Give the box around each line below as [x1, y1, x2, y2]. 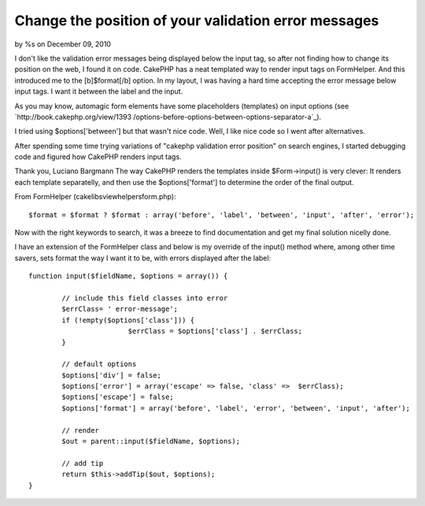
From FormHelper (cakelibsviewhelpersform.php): [14, 192, 176, 201]
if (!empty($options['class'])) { [61, 316, 195, 324]
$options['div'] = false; [61, 371, 161, 379]
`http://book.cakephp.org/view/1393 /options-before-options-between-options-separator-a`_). [14, 112, 322, 121]
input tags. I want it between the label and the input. [14, 87, 183, 96]
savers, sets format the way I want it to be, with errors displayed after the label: [14, 253, 272, 263]
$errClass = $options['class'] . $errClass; [128, 327, 303, 336]
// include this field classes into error [61, 294, 228, 302]
